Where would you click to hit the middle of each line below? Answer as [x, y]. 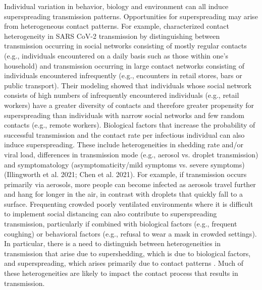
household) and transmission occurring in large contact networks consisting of [124, 65]
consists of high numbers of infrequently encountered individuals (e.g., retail [122, 95]
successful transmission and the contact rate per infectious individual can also [124, 134]
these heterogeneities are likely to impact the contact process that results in [121, 273]
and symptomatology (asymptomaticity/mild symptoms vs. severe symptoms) [124, 164]
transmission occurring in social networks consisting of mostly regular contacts [125, 46]
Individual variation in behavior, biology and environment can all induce [116, 6]
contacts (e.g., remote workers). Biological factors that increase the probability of [130, 125]
